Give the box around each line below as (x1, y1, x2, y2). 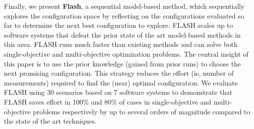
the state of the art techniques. (4, 116, 97, 126)
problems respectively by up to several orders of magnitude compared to (33, 106, 250, 116)
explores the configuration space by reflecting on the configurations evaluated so (4, 10, 244, 21)
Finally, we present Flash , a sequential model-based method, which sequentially (4, 1, 245, 11)
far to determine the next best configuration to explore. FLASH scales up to (4, 20, 233, 30)
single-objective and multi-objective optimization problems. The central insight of (4, 48, 249, 59)
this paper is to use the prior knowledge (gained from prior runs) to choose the (4, 58, 241, 68)
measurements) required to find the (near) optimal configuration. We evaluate (4, 77, 238, 87)
